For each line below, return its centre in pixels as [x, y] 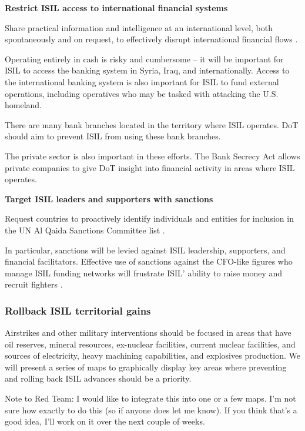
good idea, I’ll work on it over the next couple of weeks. [105, 421]
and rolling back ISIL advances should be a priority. [98, 378]
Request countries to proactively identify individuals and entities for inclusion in [149, 218]
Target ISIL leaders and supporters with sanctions [109, 198]
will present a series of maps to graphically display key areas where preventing [146, 367]
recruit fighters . [34, 284]
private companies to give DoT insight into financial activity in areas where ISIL [150, 167]
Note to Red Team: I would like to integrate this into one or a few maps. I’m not [150, 398]
